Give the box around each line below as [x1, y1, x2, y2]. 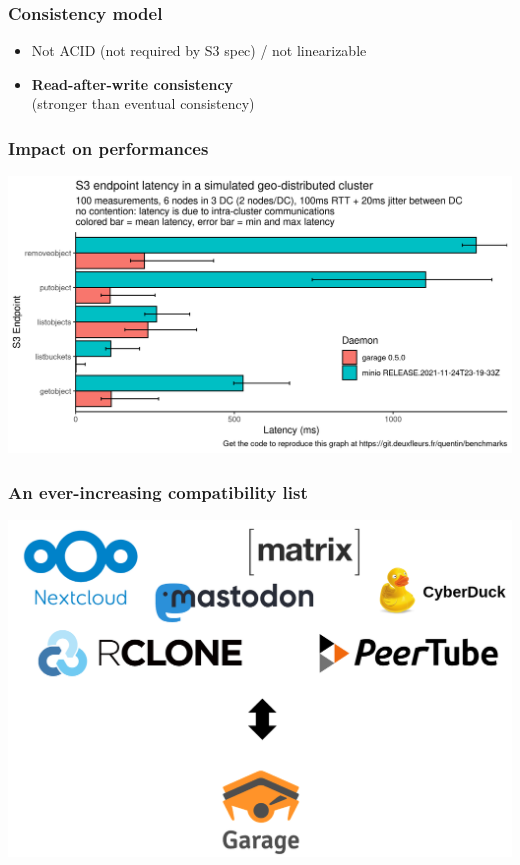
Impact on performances [8, 135, 209, 160]
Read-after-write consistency [31, 73, 234, 94]
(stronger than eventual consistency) [31, 93, 255, 114]
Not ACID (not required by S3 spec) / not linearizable [31, 40, 367, 61]
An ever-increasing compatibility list [8, 479, 308, 504]
